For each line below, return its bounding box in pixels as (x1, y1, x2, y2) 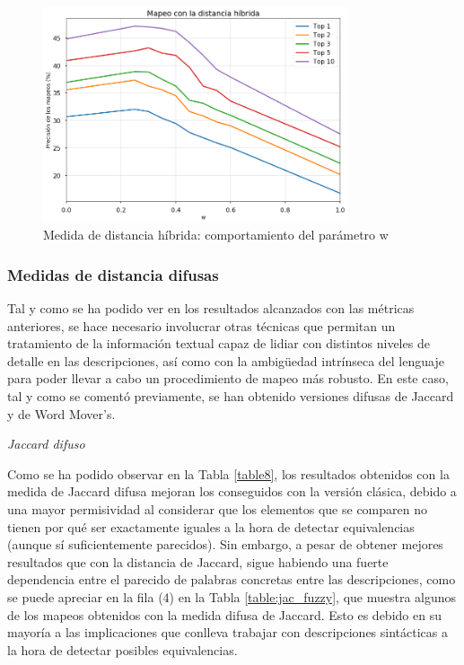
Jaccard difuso (7, 434, 85, 453)
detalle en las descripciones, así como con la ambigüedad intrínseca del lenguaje (7, 351, 444, 370)
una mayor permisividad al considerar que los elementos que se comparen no (7, 499, 427, 518)
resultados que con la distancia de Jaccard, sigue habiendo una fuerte (7, 552, 389, 571)
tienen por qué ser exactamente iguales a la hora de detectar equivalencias (7, 517, 415, 536)
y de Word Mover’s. (7, 404, 116, 423)
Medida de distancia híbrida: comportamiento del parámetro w (43, 225, 389, 244)
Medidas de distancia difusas (7, 263, 219, 285)
